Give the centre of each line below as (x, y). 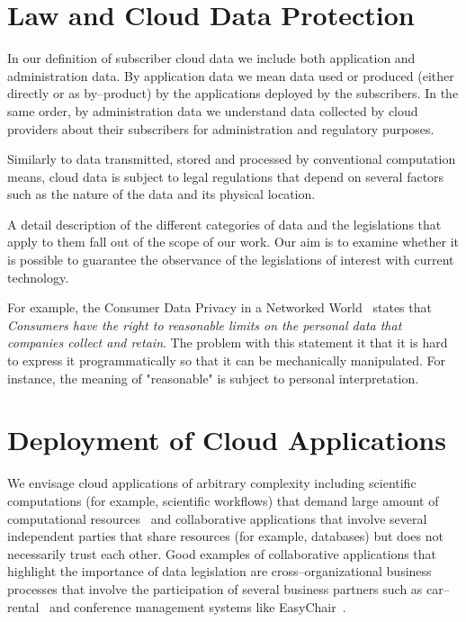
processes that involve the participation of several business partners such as (215, 588)
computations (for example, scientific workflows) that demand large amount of (223, 500)
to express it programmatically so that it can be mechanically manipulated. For (227, 361)
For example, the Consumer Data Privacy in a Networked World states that (220, 307)
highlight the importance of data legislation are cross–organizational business (220, 571)
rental (23, 606)
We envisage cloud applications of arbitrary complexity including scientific (212, 483)
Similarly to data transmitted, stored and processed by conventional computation (232, 159)
